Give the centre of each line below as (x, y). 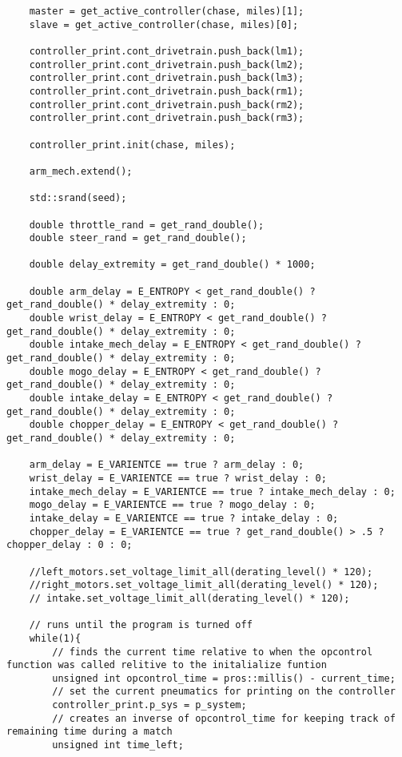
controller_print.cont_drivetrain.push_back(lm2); (167, 64)
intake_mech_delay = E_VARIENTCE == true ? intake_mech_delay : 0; (212, 491)
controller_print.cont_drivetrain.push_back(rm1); (167, 91)
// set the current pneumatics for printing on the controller (224, 692)
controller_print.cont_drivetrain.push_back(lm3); (167, 78)
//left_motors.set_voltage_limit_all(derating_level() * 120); (201, 572)
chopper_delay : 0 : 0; (70, 545)
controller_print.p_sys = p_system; (149, 705)
